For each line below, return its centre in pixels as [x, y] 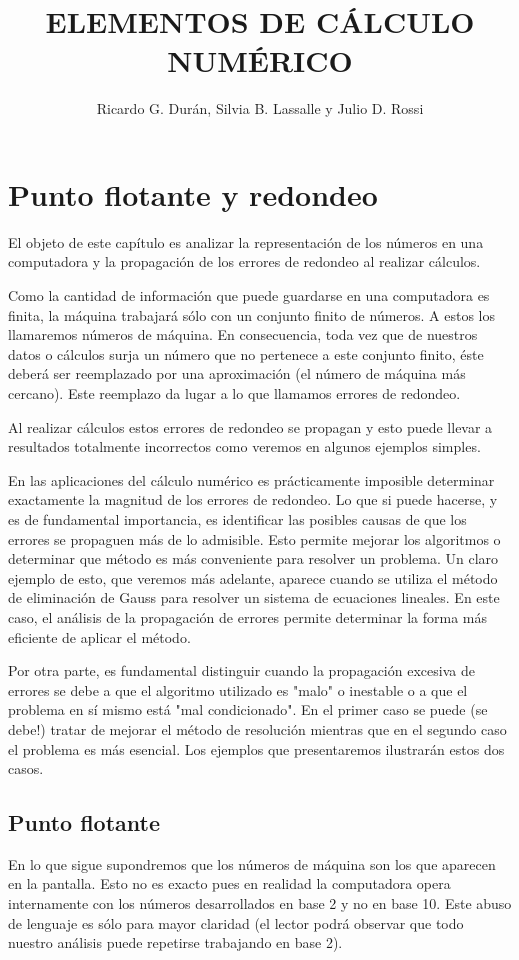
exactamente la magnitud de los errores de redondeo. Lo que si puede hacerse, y [253, 499]
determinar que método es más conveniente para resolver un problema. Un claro [253, 558]
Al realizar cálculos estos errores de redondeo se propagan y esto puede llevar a [250, 426]
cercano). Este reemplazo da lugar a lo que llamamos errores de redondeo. [234, 393]
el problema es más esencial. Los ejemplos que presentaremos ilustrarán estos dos [256, 748]
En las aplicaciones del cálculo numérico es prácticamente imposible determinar [251, 479]
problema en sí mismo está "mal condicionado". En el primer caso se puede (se [248, 709]
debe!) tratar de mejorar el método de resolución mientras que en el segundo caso [257, 728]
